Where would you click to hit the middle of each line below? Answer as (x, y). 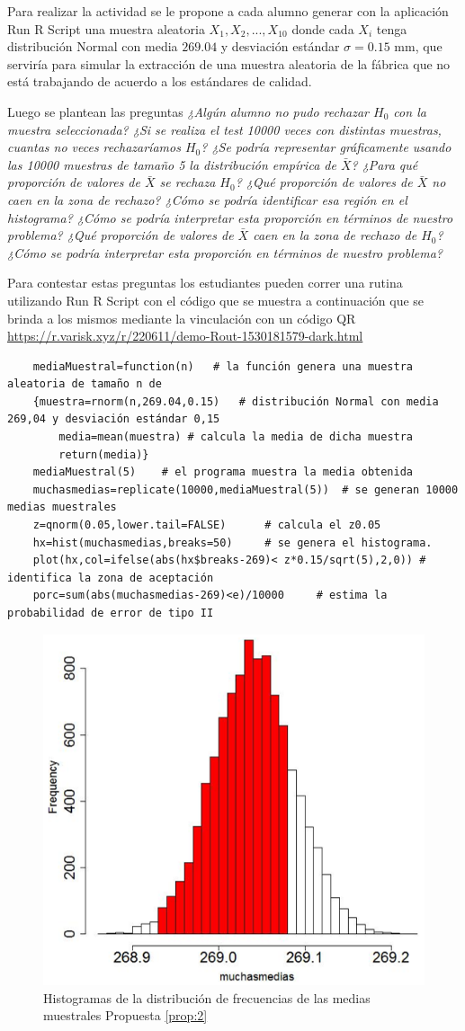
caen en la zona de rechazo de (335, 235)
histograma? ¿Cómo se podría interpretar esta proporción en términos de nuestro (230, 217)
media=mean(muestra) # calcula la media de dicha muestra (236, 437)
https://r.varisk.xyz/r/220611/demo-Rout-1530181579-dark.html (185, 336)
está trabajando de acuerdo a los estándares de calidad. (160, 81)
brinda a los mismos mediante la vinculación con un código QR (182, 318)
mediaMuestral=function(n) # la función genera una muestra (223, 366)
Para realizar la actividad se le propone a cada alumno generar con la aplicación (228, 11)
